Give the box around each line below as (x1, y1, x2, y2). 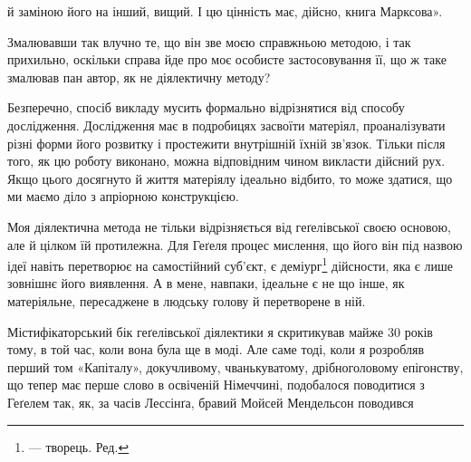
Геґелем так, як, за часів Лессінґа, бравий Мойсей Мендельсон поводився (7, 392, 414, 411)
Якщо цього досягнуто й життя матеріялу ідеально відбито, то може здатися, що (7, 168, 453, 188)
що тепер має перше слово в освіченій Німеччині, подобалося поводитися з (7, 375, 425, 394)
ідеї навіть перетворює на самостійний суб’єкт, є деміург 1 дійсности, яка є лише (7, 254, 454, 274)
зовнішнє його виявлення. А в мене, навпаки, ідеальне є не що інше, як (7, 274, 405, 293)
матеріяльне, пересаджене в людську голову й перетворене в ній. (7, 291, 366, 310)
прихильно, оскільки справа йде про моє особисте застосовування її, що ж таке (7, 50, 447, 69)
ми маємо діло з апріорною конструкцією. (7, 187, 239, 206)
